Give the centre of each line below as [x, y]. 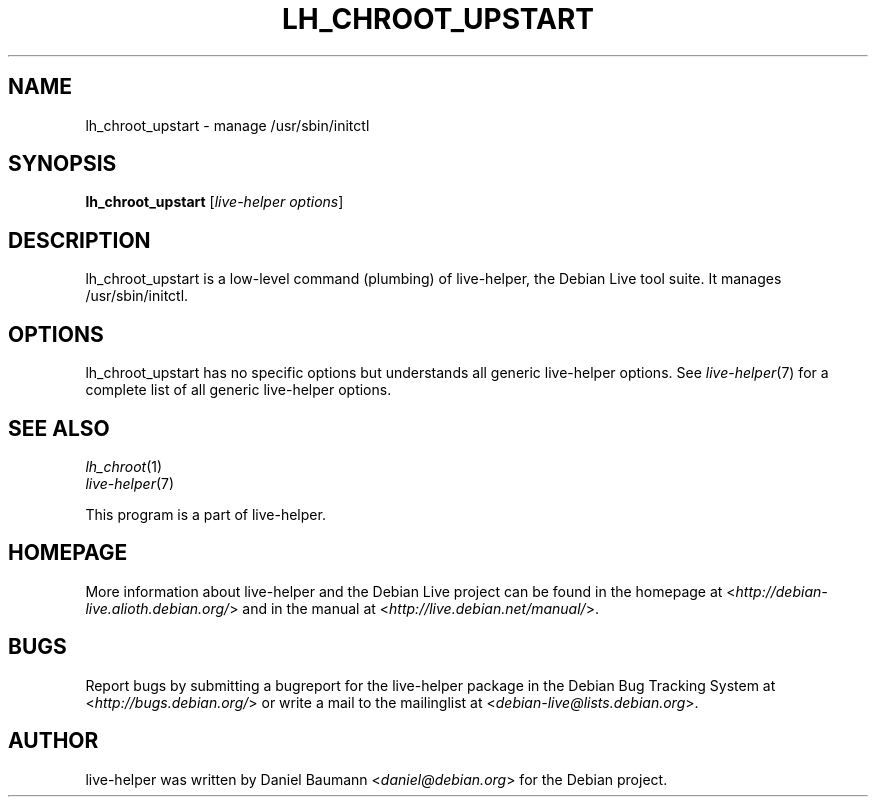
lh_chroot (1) [124, 466]
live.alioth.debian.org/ [157, 608]
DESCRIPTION [79, 240]
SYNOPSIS [62, 164]
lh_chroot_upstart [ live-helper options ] [214, 202]
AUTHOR [53, 741]
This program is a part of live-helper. [205, 514]
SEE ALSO [59, 428]
